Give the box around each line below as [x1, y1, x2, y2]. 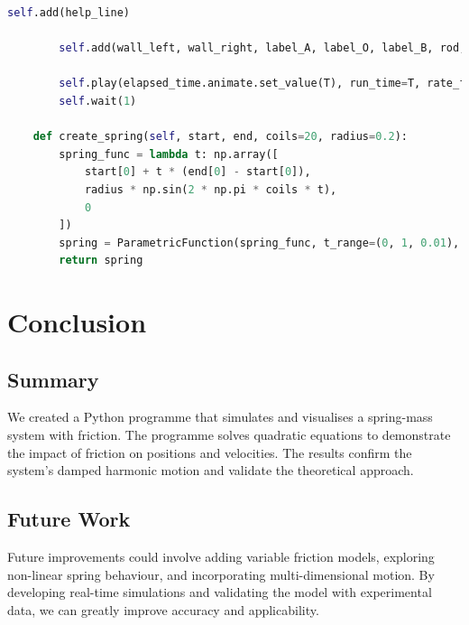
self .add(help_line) [7, 6, 131, 19]
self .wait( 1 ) [59, 94, 137, 107]
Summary [7, 365, 99, 393]
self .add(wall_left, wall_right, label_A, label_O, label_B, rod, [59, 42, 466, 55]
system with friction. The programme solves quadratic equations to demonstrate [7, 425, 451, 444]
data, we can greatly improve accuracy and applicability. [7, 600, 319, 619]
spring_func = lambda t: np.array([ [59, 147, 279, 161]
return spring [59, 254, 143, 267]
